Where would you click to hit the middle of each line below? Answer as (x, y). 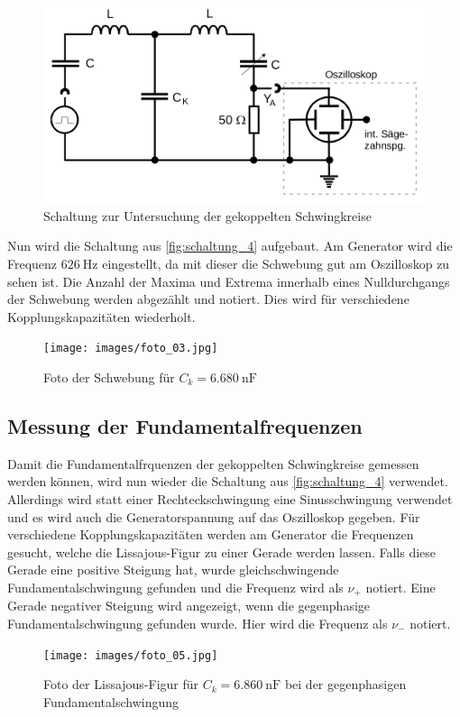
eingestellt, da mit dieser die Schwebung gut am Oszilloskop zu (276, 263)
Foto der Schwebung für (109, 377)
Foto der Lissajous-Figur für (121, 684)
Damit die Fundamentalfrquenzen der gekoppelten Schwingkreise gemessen (213, 463)
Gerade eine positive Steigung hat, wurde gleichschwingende (173, 570)
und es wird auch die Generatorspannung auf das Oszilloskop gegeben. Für (214, 516)
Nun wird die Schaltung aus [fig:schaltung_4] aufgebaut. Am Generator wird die (230, 246)
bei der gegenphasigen (345, 684)
